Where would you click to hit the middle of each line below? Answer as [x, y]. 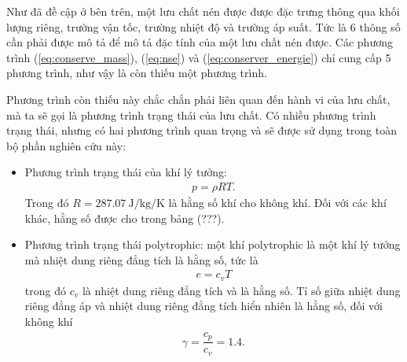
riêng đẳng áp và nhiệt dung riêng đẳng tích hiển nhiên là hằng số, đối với [204, 306]
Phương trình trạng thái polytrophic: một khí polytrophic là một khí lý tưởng [213, 244]
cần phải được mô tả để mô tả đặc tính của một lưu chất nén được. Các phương [200, 42]
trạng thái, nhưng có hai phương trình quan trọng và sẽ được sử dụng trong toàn [202, 130]
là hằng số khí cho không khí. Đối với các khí [277, 202]
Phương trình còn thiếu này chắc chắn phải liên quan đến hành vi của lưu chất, [198, 99]
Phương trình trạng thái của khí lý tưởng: [126, 172]
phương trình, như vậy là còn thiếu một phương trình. [137, 73]
